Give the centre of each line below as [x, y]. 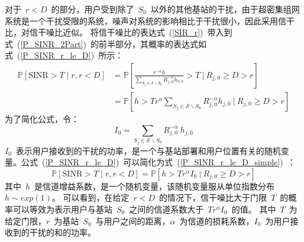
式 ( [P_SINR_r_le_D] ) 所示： [64, 55]
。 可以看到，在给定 [90, 197]
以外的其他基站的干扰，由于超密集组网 [225, 9]
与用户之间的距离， [133, 220]
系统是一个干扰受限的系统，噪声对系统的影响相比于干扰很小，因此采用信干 [150, 20]
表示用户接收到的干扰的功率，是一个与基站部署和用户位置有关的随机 [148, 150]
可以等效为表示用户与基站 [62, 209]
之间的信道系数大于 [166, 209]
